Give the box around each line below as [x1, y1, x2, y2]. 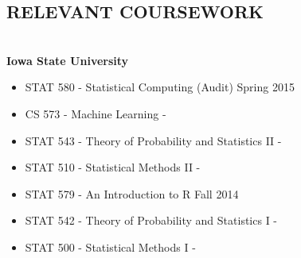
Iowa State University [6, 52, 129, 68]
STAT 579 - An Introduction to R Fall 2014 [25, 185, 239, 202]
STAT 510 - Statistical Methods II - [25, 159, 201, 175]
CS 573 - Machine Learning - [25, 105, 166, 121]
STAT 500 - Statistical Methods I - [25, 238, 196, 255]
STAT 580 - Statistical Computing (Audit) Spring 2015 [25, 79, 295, 95]
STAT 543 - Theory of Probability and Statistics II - [25, 132, 282, 148]
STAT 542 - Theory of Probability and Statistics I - [25, 212, 278, 229]
